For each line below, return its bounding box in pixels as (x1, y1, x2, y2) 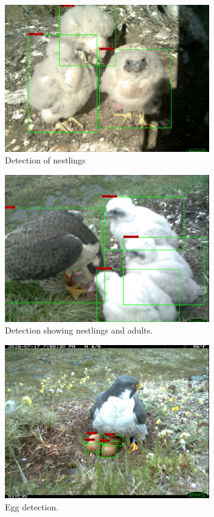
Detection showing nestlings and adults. (5, 324, 153, 337)
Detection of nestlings (5, 154, 86, 166)
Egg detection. (5, 500, 59, 513)
